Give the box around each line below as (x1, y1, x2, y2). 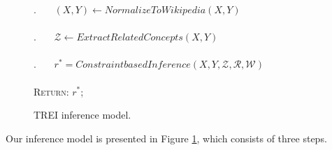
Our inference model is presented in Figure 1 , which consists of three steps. (6, 130, 327, 145)
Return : (34, 84, 69, 98)
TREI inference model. (34, 107, 131, 122)
